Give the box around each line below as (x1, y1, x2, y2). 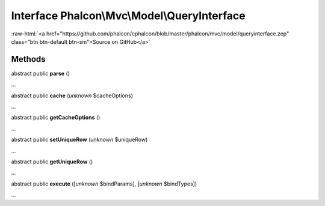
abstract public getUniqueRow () (11, 158, 93, 165)
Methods (11, 54, 46, 64)
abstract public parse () (11, 70, 70, 77)
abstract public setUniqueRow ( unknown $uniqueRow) (11, 136, 148, 144)
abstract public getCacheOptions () (11, 114, 101, 121)
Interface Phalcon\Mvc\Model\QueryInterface (11, 9, 246, 22)
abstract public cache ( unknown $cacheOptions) (11, 92, 134, 99)
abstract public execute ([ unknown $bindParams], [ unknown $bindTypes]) (11, 180, 197, 187)
